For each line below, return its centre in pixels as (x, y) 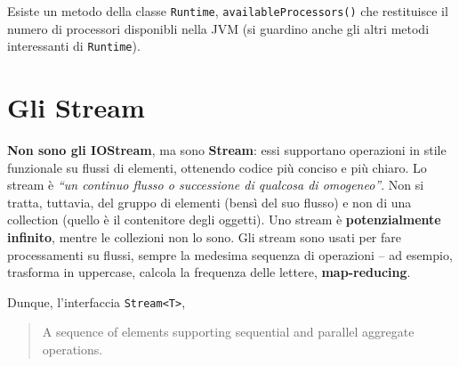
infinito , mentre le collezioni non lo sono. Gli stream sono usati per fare (205, 237)
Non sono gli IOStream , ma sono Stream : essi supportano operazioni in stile (227, 150)
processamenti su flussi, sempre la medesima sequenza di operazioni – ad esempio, (230, 254)
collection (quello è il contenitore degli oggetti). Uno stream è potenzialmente (224, 220)
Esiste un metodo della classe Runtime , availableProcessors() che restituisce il (228, 11)
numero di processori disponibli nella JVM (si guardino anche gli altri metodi (218, 28)
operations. (72, 350)
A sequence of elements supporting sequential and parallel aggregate (228, 332)
